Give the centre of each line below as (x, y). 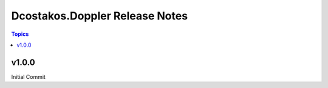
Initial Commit (28, 76)
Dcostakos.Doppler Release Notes (100, 16)
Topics (20, 34)
